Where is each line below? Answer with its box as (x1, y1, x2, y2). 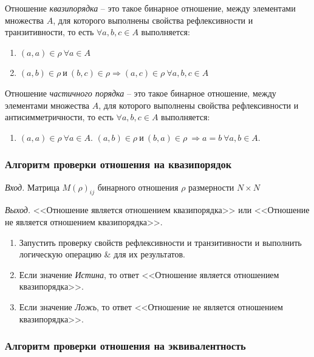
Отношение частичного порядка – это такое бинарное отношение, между (5, 86, 276, 99)
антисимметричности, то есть (5, 110, 114, 123)
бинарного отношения (97, 180, 179, 193)
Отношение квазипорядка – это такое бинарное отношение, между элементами (5, 2, 296, 14)
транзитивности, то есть (5, 25, 94, 38)
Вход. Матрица (5, 180, 60, 193)
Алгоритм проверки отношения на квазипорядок (5, 157, 232, 172)
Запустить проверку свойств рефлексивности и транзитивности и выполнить (19, 236, 302, 248)
